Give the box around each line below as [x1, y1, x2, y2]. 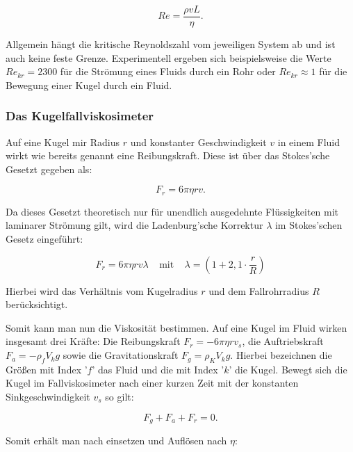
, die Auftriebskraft [242, 334, 324, 348]
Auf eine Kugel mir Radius [6, 134, 120, 149]
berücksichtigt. [6, 297, 68, 312]
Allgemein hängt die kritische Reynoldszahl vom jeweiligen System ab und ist [6, 37, 336, 51]
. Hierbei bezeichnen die [230, 348, 332, 362]
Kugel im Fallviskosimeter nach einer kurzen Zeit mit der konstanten [6, 376, 299, 390]
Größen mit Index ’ [6, 362, 88, 376]
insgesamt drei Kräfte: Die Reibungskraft [6, 334, 181, 348]
